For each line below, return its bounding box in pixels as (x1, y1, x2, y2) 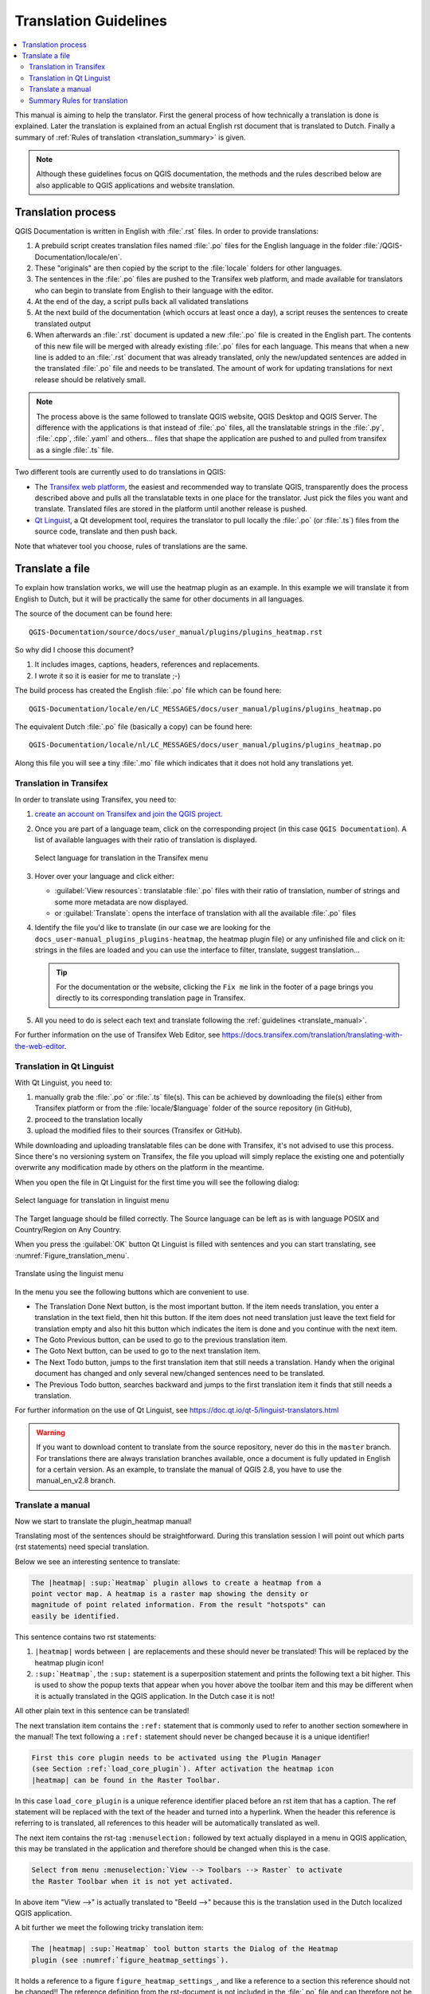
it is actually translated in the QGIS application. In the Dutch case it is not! (34, 1691, 275, 1700)
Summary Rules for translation (29, 96, 128, 105)
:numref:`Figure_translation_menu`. (14, 1251, 130, 1260)
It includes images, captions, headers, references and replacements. (34, 660, 260, 669)
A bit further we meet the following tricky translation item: (14, 1923, 204, 1933)
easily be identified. (31, 1611, 120, 1621)
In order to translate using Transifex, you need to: (14, 794, 177, 804)
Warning (36, 1428, 65, 1437)
